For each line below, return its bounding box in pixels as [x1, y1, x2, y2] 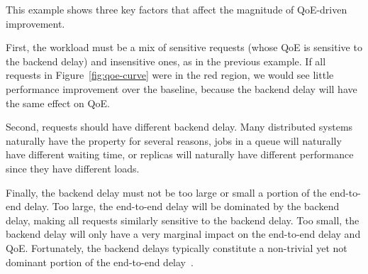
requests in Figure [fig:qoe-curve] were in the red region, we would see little [6, 67, 334, 82]
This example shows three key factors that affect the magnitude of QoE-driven [6, 2, 347, 16]
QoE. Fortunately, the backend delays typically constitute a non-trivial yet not [6, 240, 347, 255]
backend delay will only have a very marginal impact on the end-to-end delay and [6, 226, 361, 241]
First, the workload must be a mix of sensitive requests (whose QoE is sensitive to [6, 40, 362, 55]
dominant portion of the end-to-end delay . [6, 254, 194, 269]
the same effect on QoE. [6, 95, 110, 110]
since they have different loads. [6, 160, 140, 175]
